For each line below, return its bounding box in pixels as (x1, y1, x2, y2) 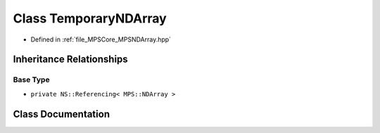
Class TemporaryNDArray (13, 11, 167, 26)
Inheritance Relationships (13, 53, 128, 65)
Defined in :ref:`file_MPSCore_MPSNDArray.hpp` (30, 35, 172, 44)
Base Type (13, 75, 50, 84)
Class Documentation (13, 108, 110, 120)
